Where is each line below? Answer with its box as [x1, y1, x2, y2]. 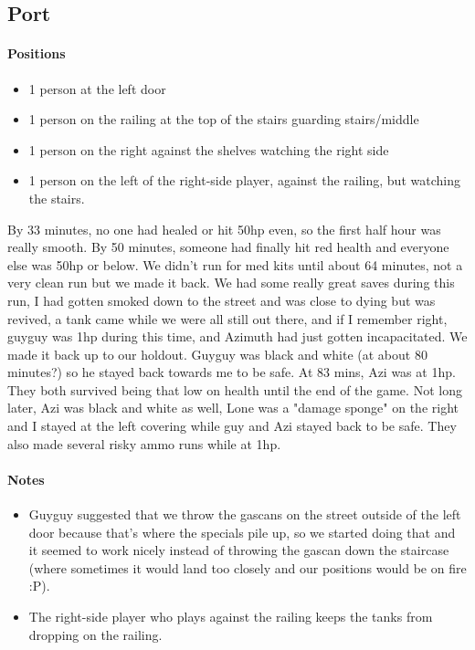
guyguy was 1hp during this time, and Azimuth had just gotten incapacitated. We [7, 327, 468, 346]
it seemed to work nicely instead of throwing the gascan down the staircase [28, 540, 449, 560]
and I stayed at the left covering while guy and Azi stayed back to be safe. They [7, 416, 457, 435]
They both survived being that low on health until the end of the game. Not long [7, 380, 462, 399]
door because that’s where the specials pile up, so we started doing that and [28, 522, 456, 541]
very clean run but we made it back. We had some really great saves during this [7, 273, 455, 292]
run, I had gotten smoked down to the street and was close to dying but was [7, 290, 436, 309]
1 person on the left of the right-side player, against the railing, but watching [28, 171, 460, 190]
